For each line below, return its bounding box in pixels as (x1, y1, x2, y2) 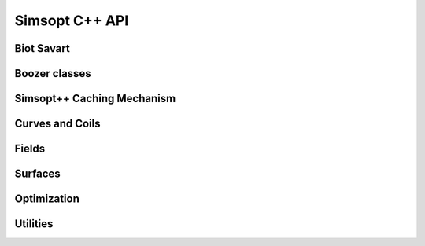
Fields (14, 142, 46, 156)
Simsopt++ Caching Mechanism (14, 92, 176, 105)
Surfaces (14, 167, 61, 181)
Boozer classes (14, 67, 91, 80)
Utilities (14, 217, 54, 231)
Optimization (14, 193, 80, 206)
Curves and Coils (14, 117, 101, 130)
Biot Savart (14, 42, 70, 55)
